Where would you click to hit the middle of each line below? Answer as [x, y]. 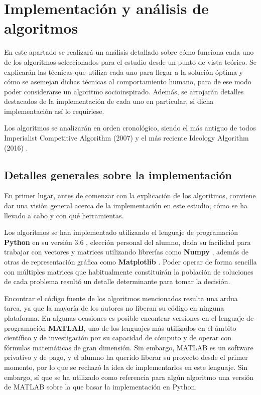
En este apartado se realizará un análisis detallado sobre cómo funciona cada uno [129, 52]
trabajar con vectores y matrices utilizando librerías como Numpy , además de [126, 252]
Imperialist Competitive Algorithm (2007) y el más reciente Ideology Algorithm [126, 138]
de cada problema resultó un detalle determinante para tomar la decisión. [117, 281]
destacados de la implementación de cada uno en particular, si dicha [109, 101]
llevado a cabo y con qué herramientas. [64, 215]
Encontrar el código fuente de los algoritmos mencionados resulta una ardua [121, 298]
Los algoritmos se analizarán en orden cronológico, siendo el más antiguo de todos [130, 128]
